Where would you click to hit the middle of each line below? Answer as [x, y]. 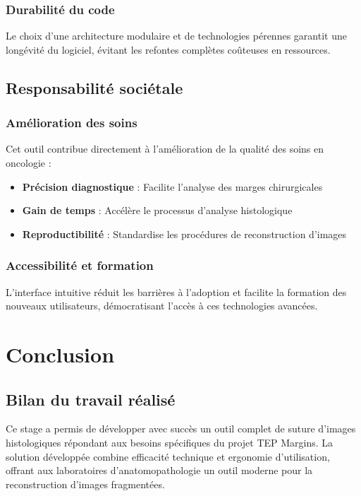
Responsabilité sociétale [94, 87]
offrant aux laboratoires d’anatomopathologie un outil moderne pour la [159, 470]
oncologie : [29, 163]
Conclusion [60, 354]
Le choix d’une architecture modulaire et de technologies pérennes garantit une [176, 36]
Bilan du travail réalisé [91, 399]
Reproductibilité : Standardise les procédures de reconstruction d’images [184, 234]
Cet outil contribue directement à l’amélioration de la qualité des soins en [165, 149]
